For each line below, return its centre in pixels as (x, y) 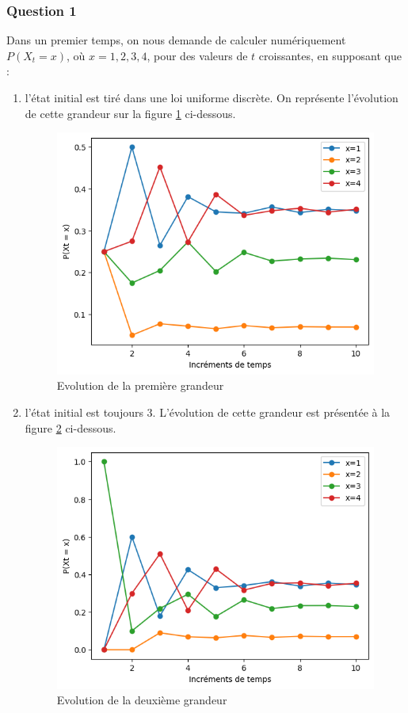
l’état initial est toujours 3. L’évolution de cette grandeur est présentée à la (208, 412)
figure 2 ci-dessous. (71, 427)
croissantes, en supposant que (330, 55)
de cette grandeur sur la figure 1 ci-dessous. (130, 113)
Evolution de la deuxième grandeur (142, 700)
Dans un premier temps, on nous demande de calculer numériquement (176, 40)
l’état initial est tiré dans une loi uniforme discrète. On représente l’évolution (212, 97)
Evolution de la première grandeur (140, 385)
